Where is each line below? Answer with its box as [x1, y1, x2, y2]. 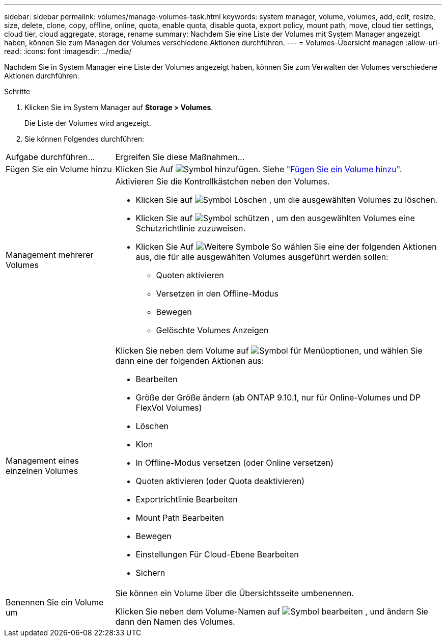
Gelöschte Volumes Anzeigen [156, 325, 269, 335]
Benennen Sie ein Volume [6, 597, 104, 607]
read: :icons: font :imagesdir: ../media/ [4, 47, 132, 56]
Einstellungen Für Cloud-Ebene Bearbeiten [135, 549, 299, 559]
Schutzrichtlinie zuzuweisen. [135, 223, 246, 233]
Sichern [135, 568, 165, 578]
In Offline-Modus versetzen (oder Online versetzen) [135, 458, 334, 468]
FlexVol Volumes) [135, 403, 202, 413]
